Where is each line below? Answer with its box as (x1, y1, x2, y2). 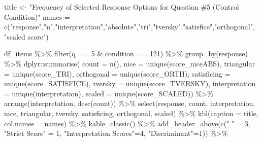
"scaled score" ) (4, 31, 49, 42)
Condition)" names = (4, 11, 70, 22)
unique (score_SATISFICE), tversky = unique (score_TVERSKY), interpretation (4, 78, 256, 89)
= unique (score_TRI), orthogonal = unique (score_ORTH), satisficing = (4, 68, 231, 79)
